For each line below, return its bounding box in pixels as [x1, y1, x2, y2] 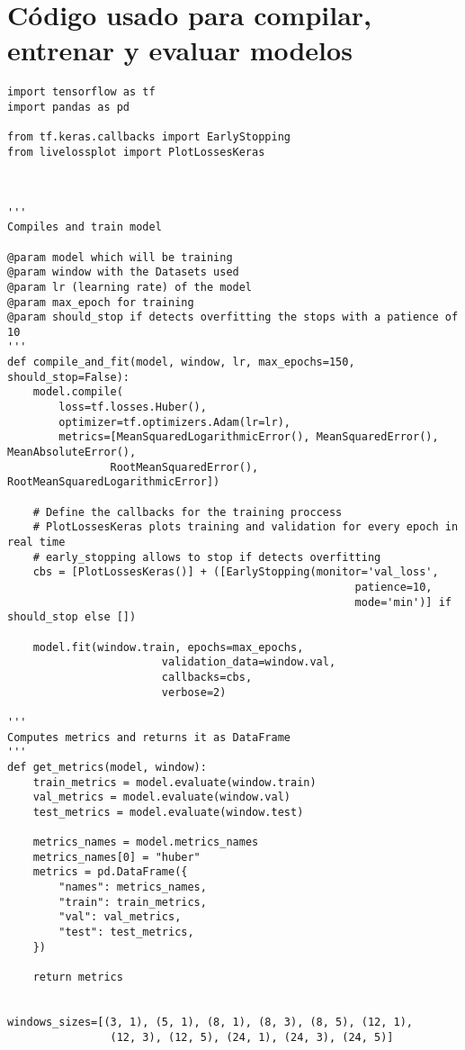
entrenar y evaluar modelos [7, 32, 353, 68]
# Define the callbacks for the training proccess [32, 505, 343, 519]
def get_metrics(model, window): [7, 760, 207, 774]
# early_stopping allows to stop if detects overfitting [32, 550, 381, 564]
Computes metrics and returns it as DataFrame [7, 730, 291, 744]
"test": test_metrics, [58, 926, 194, 939]
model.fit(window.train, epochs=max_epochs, [32, 640, 304, 654]
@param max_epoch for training [7, 295, 194, 309]
